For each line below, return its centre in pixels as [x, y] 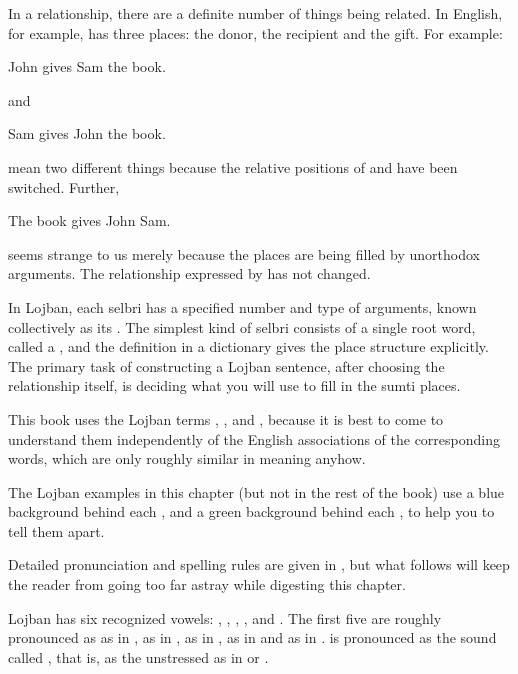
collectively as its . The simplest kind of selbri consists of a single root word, [242, 326]
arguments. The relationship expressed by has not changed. [189, 273]
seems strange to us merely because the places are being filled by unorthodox [244, 253]
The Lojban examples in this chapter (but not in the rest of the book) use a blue [256, 491]
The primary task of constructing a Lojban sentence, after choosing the [226, 365]
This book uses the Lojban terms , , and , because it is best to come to [226, 418]
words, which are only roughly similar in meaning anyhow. [187, 458]
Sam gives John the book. [87, 133]
